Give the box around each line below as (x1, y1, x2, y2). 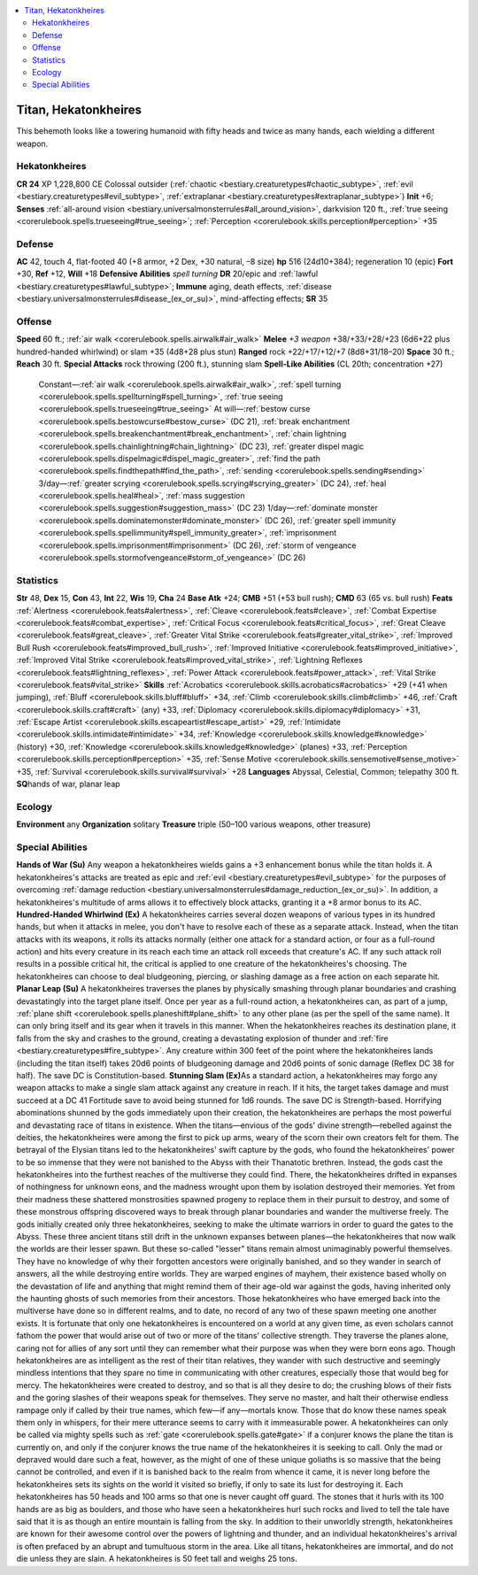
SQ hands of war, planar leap (16, 779, 120, 790)
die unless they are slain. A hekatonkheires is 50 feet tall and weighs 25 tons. (16, 1554, 297, 1564)
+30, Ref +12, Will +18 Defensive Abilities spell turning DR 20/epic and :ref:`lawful (16, 268, 319, 279)
